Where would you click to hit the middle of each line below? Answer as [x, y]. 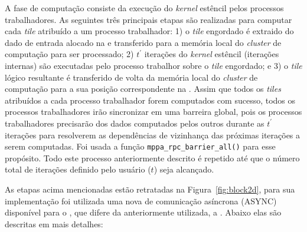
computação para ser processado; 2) [69, 54]
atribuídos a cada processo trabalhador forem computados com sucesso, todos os [150, 100]
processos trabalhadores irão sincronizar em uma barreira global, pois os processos [153, 112]
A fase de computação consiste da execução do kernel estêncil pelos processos [144, 8]
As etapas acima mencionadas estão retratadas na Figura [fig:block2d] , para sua [150, 189]
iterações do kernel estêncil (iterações [212, 54]
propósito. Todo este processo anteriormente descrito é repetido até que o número [152, 158]
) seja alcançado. [184, 169]
